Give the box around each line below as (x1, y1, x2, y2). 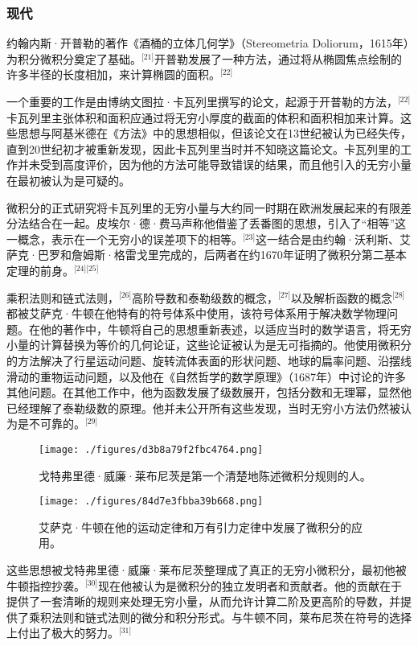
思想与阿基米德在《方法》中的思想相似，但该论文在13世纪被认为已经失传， (17, 125, 412, 142)
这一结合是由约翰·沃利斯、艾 (256, 230, 411, 247)
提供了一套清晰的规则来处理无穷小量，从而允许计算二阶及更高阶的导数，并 (6, 593, 400, 610)
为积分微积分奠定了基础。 (6, 50, 141, 67)
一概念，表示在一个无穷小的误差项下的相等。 (6, 230, 243, 247)
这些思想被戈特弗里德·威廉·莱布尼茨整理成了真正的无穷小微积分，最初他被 (6, 561, 407, 578)
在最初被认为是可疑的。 (6, 171, 130, 188)
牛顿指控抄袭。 (6, 577, 85, 594)
